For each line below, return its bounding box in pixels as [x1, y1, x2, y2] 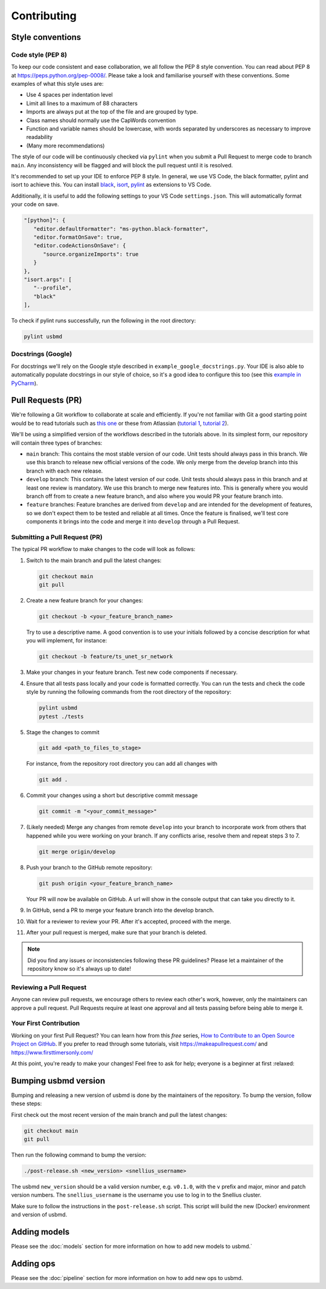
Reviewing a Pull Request [11, 983, 87, 991]
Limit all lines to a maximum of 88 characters [26, 100, 138, 107]
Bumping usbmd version [11, 1076, 106, 1086]
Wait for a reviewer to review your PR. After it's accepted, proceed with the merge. [26, 917, 232, 925]
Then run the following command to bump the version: [11, 1151, 147, 1158]
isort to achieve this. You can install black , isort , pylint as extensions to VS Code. [11, 181, 212, 189]
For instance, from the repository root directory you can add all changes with [26, 760, 217, 767]
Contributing [11, 9, 77, 22]
